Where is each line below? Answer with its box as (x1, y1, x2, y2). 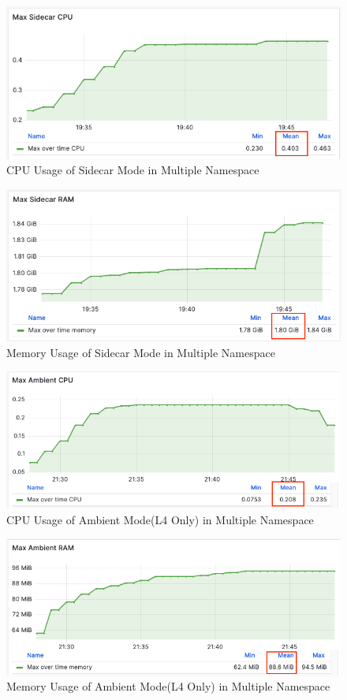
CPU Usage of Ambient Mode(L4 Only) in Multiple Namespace (6, 511, 314, 527)
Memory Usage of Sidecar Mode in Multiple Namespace (6, 344, 275, 360)
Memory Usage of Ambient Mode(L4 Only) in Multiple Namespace (6, 678, 330, 694)
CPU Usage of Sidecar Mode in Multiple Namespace (6, 162, 259, 178)
